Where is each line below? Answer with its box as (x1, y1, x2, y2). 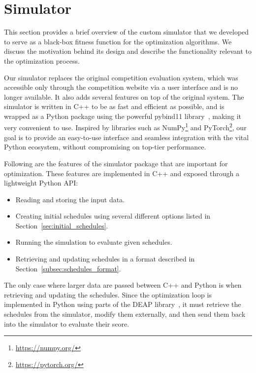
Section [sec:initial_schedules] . (15, 220, 108, 230)
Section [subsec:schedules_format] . (15, 263, 121, 273)
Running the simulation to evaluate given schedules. (15, 237, 172, 247)
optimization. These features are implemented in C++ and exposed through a (4, 168, 239, 178)
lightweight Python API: (4, 178, 78, 188)
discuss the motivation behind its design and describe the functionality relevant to (4, 46, 252, 56)
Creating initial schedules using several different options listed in (15, 211, 211, 221)
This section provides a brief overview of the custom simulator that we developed (4, 27, 249, 37)
